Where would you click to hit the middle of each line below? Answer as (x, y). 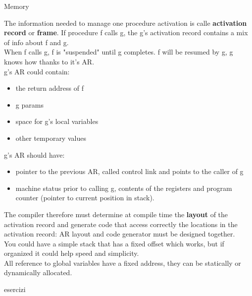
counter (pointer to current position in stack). (85, 198)
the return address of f (50, 88)
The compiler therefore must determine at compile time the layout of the (116, 214)
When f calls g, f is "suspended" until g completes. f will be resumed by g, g (119, 52)
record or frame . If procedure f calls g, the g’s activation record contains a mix (126, 32)
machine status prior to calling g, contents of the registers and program (124, 188)
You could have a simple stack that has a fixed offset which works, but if (114, 243)
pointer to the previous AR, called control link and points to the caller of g (129, 171)
